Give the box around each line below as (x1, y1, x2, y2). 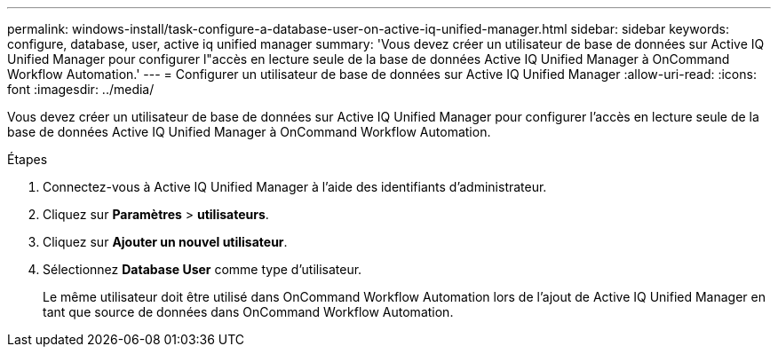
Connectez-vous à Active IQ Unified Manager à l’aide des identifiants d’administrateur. (43, 179, 547, 194)
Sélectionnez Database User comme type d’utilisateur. (43, 262, 362, 277)
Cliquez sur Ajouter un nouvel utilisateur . (43, 234, 288, 249)
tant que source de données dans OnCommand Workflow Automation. (43, 304, 454, 319)
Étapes (7, 152, 48, 167)
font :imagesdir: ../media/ (7, 82, 155, 97)
